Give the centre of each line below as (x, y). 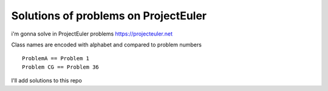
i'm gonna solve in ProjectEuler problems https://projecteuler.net (92, 34)
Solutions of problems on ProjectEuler (109, 16)
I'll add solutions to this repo (46, 81)
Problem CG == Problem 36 (61, 67)
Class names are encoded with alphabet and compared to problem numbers (106, 45)
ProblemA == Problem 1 (56, 58)
